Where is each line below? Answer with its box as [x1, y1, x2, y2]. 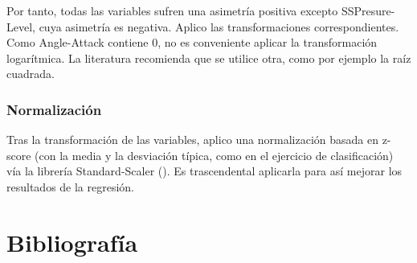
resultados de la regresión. [6, 178, 135, 195]
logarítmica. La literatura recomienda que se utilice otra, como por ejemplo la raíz [6, 49, 411, 66]
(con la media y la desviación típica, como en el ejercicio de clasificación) [35, 146, 394, 163]
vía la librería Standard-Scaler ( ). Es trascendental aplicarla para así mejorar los [6, 162, 403, 179]
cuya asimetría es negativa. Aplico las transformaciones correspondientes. [39, 18, 399, 35]
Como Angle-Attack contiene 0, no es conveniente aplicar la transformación [6, 34, 378, 51]
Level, [6, 18, 35, 35]
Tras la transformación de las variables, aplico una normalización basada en [6, 131, 378, 148]
